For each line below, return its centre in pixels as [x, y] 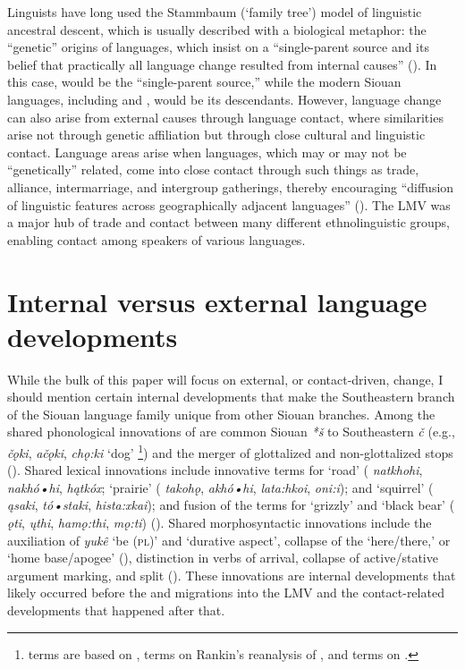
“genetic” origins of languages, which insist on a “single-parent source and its [218, 47]
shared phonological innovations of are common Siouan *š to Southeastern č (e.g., [231, 432]
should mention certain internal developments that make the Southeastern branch [231, 397]
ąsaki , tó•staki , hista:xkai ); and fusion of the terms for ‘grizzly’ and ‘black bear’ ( [231, 505]
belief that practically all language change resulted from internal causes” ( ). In [222, 64]
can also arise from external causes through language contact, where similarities [225, 117]
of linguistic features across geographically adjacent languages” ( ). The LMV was [229, 204]
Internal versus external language [217, 301]
